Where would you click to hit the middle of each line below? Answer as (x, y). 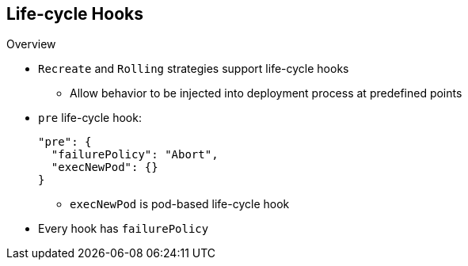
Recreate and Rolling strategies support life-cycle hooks (194, 69)
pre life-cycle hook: (90, 118)
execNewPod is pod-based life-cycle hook (180, 204)
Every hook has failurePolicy (124, 229)
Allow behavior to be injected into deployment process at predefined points (266, 93)
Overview (31, 44)
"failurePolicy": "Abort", (135, 155)
